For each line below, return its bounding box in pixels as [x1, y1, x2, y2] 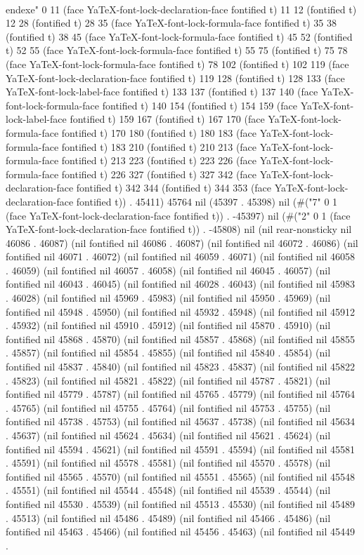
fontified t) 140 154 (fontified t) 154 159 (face [102, 98, 297, 112]
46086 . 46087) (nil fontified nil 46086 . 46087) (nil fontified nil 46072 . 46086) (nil [6, 235, 358, 250]
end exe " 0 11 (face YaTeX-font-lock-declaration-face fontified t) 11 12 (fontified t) [6, 1, 357, 16]
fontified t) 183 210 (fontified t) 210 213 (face [61, 139, 257, 154]
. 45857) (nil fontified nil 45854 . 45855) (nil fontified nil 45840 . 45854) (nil [6, 345, 331, 360]
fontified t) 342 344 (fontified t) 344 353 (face [76, 180, 272, 195]
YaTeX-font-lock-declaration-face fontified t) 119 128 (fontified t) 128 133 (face [6, 70, 345, 85]
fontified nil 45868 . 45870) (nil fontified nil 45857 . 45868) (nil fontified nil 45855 [6, 331, 356, 346]
